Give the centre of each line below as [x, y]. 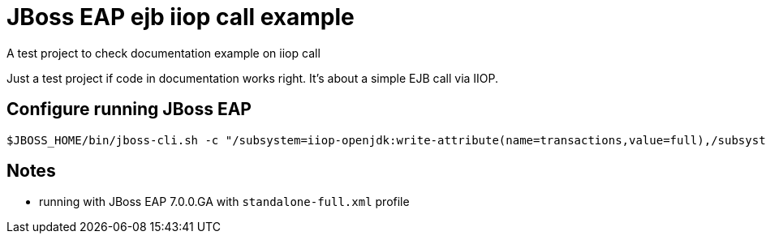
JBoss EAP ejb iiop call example [181, 17]
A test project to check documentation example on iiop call [164, 53]
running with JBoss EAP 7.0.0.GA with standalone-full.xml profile [224, 202]
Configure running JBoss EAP [129, 109]
